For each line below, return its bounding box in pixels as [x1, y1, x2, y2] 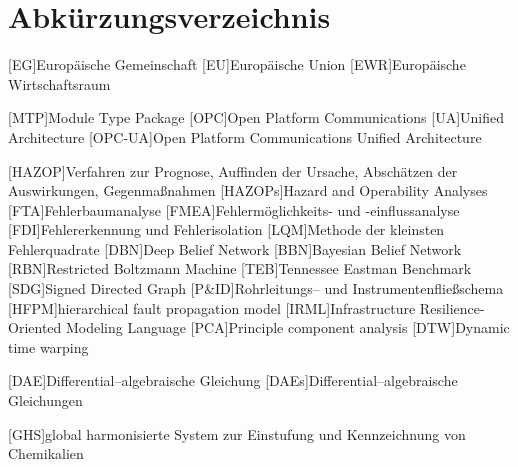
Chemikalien [8, 443, 84, 464]
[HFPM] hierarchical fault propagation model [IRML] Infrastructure [8, 297, 416, 318]
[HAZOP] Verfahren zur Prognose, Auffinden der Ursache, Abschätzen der [8, 160, 458, 181]
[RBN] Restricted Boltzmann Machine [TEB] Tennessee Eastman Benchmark [8, 258, 472, 279]
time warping [8, 336, 89, 357]
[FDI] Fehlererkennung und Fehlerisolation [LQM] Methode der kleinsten [8, 219, 445, 240]
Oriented [8, 317, 62, 338]
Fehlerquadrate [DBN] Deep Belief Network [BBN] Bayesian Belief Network [8, 238, 462, 259]
